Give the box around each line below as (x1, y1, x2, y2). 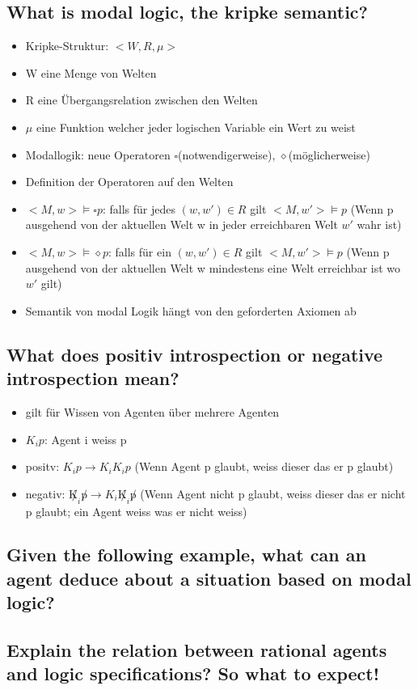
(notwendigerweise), (178, 146, 276, 163)
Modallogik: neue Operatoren (25, 146, 171, 163)
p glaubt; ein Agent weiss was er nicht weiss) (25, 502, 247, 519)
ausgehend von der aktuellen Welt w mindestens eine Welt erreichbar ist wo (25, 259, 401, 276)
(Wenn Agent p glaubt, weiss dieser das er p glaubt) (134, 458, 394, 475)
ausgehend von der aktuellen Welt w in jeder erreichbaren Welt (25, 216, 338, 233)
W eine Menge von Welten (25, 64, 157, 81)
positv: (25, 458, 60, 475)
